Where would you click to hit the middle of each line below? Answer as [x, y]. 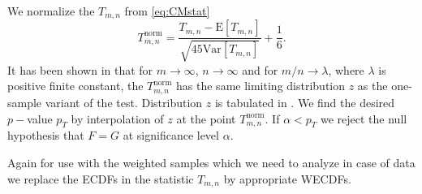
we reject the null [364, 118]
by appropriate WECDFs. [287, 178]
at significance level [171, 135]
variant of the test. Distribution [124, 102]
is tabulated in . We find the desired [305, 102]
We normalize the [51, 11]
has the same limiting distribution [261, 86]
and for [260, 69]
